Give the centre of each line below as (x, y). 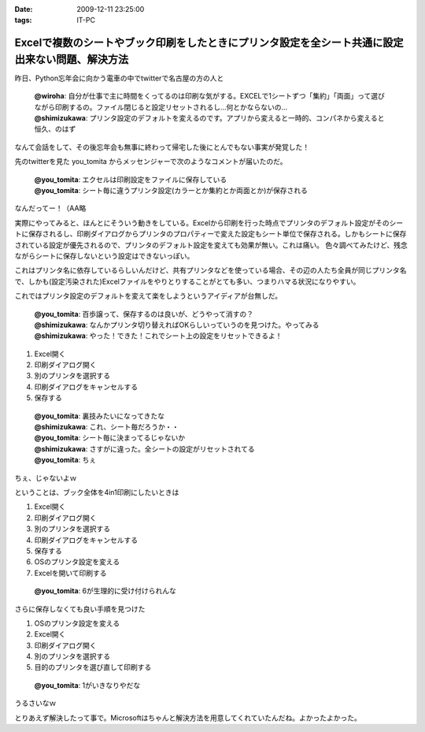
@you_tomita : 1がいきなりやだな (87, 685)
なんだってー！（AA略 (50, 208)
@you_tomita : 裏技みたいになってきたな (100, 416)
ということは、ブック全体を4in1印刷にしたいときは (97, 492)
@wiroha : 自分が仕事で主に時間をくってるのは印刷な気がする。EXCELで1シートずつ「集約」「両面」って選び (210, 96)
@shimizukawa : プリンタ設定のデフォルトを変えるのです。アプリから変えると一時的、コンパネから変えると (209, 118)
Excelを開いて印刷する (70, 573)
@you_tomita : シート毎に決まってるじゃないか (110, 438)
